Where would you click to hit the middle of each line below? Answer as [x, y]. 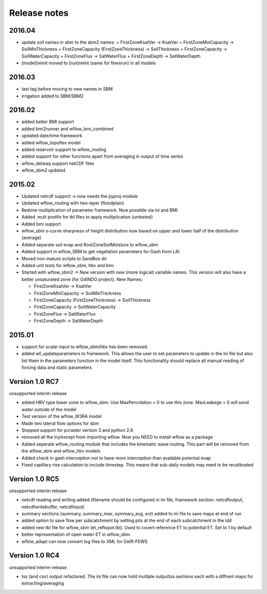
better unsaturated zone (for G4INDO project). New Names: [82, 279]
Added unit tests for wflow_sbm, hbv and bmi [67, 265]
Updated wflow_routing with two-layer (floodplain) [73, 203]
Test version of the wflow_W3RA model [62, 416]
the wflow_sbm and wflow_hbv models [61, 451]
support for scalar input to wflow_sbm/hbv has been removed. [85, 347]
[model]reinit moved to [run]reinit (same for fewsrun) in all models [89, 63]
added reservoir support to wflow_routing [64, 149]
